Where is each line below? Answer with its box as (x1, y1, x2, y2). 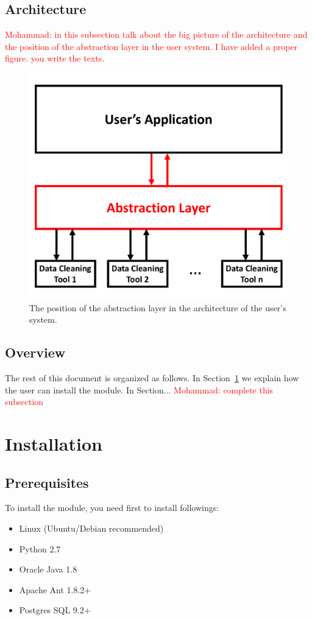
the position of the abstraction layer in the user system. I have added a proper (5, 40, 298, 52)
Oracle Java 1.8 (19, 563, 77, 576)
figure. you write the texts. (5, 52, 105, 65)
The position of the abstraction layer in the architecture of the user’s (29, 301, 286, 314)
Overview (5, 343, 66, 362)
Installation (5, 431, 102, 456)
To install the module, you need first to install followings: (5, 501, 219, 514)
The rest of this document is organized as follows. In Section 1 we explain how (5, 371, 299, 384)
